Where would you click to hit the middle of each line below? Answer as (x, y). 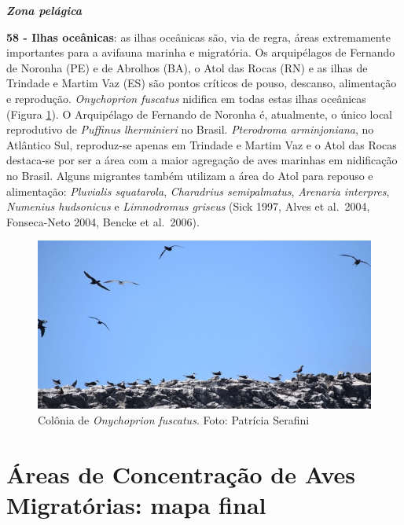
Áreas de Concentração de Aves (181, 474)
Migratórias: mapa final (136, 504)
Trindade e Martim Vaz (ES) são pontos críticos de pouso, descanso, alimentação (202, 83)
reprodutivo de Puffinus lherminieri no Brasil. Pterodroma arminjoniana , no (190, 129)
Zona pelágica (44, 10)
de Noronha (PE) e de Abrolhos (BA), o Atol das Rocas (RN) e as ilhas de (187, 67)
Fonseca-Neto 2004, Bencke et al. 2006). (103, 221)
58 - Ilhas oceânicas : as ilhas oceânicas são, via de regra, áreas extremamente (198, 37)
